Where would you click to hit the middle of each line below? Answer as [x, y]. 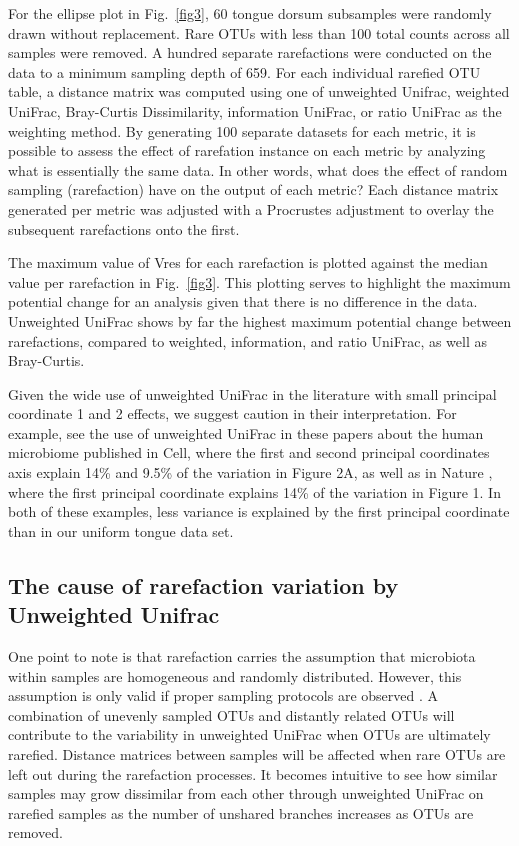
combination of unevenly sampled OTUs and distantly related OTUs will [231, 714]
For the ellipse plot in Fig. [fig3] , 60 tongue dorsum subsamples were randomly [250, 13]
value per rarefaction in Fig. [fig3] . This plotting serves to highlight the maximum [259, 281]
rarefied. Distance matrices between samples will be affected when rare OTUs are [257, 754]
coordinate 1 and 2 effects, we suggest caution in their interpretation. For [232, 413]
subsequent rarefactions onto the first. [124, 228]
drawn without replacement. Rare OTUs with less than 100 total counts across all [259, 32]
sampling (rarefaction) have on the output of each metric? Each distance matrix [253, 189]
